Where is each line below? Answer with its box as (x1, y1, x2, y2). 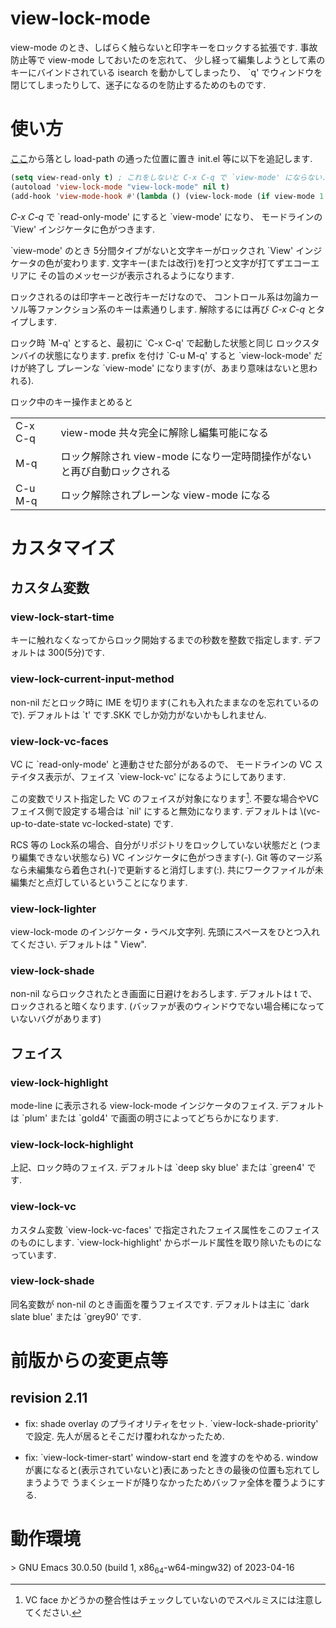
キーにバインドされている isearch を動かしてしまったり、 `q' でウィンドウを (10, 66, 323, 78)
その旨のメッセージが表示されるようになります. (38, 269, 235, 281)
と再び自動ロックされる (60, 464, 172, 478)
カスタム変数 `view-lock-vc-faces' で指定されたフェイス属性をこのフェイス (10, 1223, 320, 1236)
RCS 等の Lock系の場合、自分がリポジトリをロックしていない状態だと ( (10, 838, 304, 851)
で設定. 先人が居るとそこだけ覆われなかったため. (24, 1430, 225, 1442)
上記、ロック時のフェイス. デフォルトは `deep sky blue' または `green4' (10, 1162, 305, 1174)
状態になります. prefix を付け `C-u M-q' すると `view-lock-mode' (44, 349, 312, 361)
